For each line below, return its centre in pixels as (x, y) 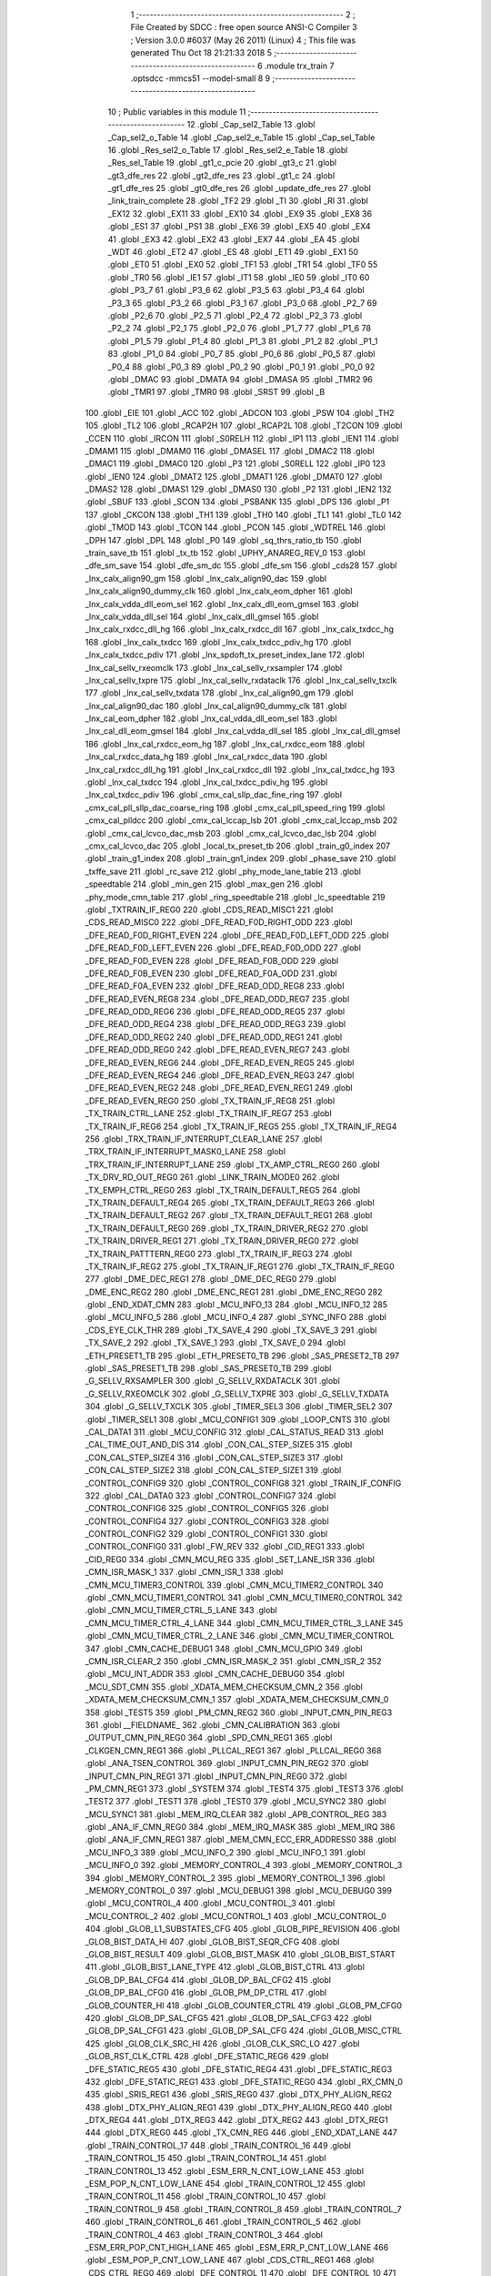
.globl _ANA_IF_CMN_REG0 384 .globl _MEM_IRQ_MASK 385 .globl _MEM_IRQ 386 (240, 1827)
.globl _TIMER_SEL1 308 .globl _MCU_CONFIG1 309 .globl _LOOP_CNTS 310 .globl (237, 1419)
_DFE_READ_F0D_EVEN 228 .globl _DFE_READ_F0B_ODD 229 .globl (212, 960)
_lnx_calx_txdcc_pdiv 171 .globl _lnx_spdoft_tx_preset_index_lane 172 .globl (225, 655)
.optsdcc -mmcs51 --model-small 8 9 (200, 78)
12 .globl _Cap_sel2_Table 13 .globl (251, 125)
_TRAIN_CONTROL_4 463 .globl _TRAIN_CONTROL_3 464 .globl (204, 2234)
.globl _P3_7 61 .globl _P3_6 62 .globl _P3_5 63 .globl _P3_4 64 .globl (236, 290)
